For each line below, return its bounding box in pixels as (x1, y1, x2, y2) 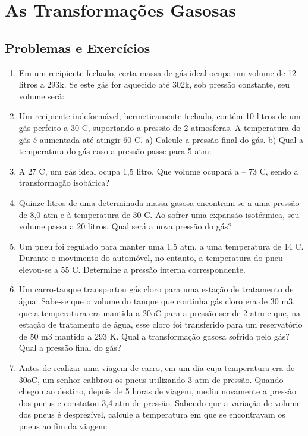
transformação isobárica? (18, 176, 109, 189)
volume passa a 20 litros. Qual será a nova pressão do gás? (18, 220, 232, 232)
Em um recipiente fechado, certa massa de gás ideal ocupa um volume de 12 (18, 66, 297, 79)
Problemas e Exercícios (5, 38, 150, 57)
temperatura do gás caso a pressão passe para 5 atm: (18, 145, 212, 157)
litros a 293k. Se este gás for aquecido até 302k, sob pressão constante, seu (18, 78, 290, 91)
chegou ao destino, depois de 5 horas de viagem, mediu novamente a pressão (18, 385, 297, 397)
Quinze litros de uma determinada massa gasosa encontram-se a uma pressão (18, 196, 300, 208)
